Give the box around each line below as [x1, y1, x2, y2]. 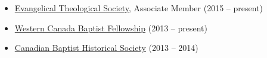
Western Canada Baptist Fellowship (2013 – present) [14, 21, 207, 34]
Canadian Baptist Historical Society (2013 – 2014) [14, 41, 198, 54]
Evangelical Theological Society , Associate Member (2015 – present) [14, 2, 263, 14]
